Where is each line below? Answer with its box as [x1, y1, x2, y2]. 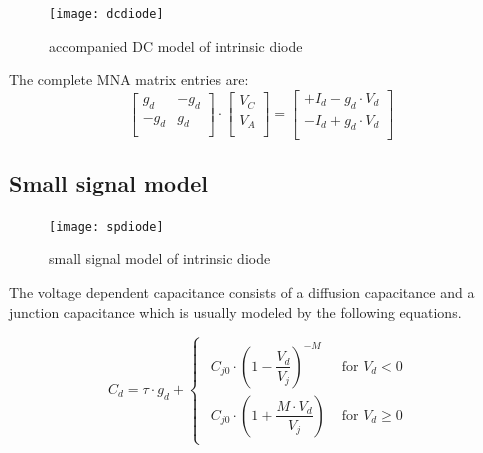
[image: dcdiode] [49, 7, 164, 21]
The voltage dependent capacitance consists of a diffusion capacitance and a [9, 281, 475, 302]
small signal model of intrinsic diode [49, 248, 271, 269]
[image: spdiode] [49, 219, 164, 234]
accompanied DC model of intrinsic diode [49, 35, 303, 56]
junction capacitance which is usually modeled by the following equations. [9, 301, 462, 322]
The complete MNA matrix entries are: [9, 69, 249, 90]
